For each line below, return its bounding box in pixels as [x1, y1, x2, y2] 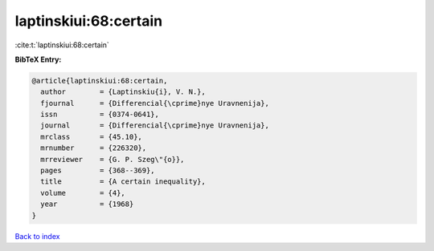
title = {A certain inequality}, [40, 177, 207, 186]
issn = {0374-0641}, [40, 110, 160, 119]
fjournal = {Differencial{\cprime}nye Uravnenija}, [40, 99, 269, 107]
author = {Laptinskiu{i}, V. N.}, [40, 87, 207, 96]
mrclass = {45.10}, [40, 132, 142, 141]
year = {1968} [40, 200, 134, 208]
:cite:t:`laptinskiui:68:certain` [14, 40, 110, 50]
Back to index [14, 231, 60, 241]
